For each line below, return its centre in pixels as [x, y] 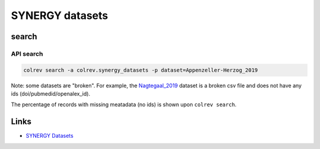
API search [27, 53]
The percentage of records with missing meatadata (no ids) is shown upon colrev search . [124, 104]
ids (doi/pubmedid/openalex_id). [51, 94]
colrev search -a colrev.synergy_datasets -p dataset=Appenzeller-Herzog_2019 [140, 70]
